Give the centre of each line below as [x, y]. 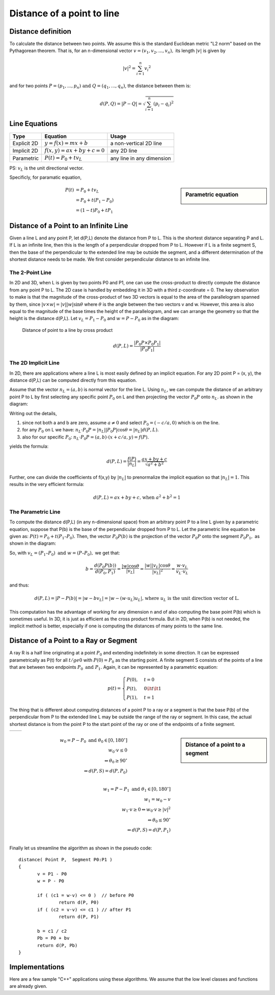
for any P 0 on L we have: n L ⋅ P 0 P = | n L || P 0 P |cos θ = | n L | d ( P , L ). [90, 430]
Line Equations [34, 124]
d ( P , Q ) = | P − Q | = [121, 104]
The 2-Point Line [31, 273]
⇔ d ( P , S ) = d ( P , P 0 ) [105, 771]
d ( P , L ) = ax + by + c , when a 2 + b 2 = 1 [137, 497]
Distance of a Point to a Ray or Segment [73, 641]
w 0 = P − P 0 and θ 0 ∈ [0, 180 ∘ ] [93, 741]
